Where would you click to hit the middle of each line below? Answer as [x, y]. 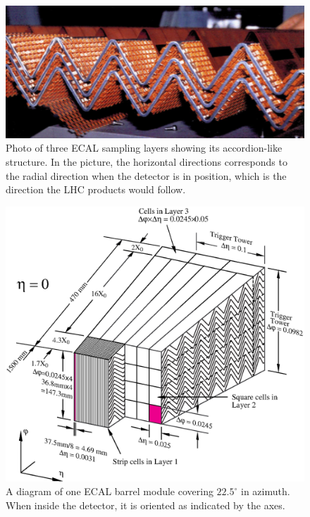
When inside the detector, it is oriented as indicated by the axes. [145, 505]
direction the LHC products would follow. [96, 189]
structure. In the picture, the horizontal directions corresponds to [147, 162]
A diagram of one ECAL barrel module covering [110, 491]
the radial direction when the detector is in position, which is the [146, 175]
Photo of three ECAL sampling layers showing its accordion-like [144, 148]
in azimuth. [266, 491]
